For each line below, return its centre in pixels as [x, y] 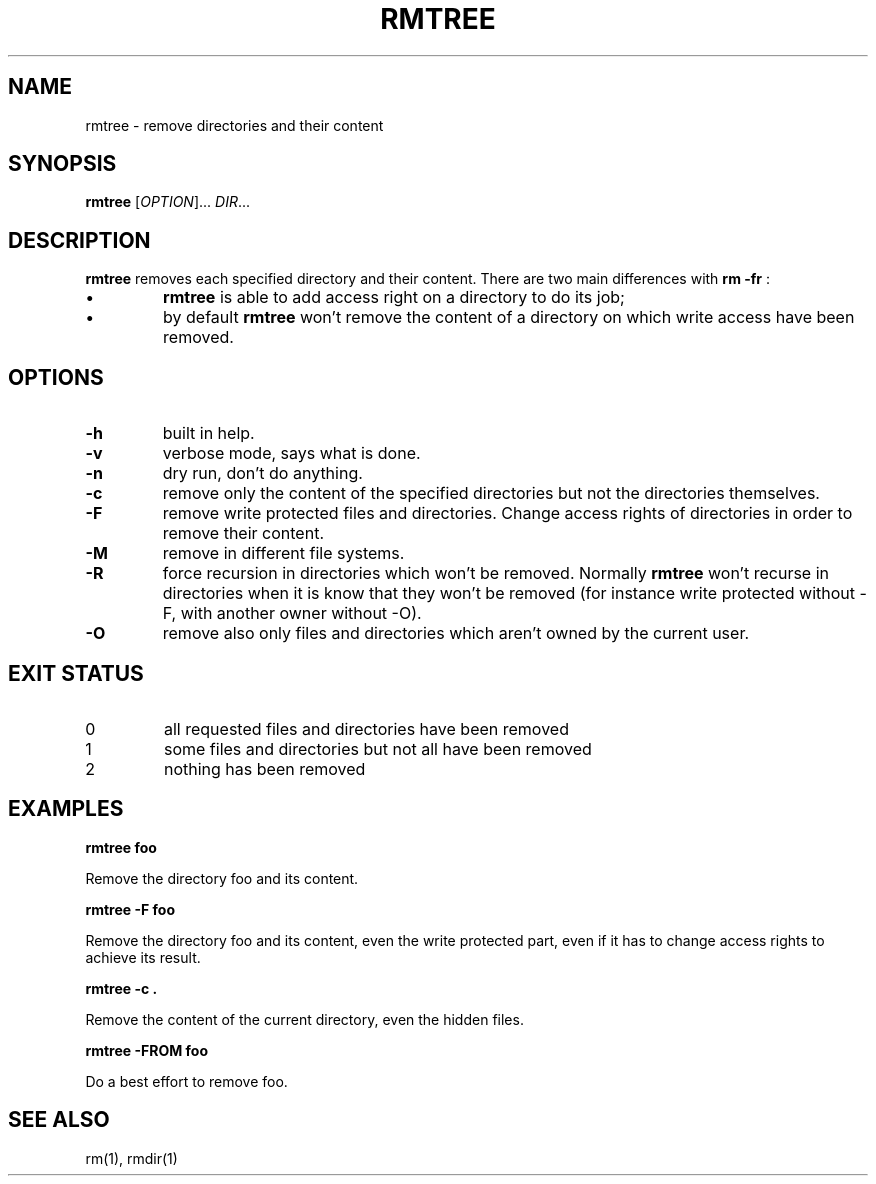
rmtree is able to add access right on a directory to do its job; [394, 297]
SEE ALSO [59, 1120]
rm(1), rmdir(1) [131, 1158]
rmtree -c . [121, 988]
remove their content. [243, 533]
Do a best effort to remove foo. [186, 1081]
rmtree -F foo [130, 909]
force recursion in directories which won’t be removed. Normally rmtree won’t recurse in [495, 573]
